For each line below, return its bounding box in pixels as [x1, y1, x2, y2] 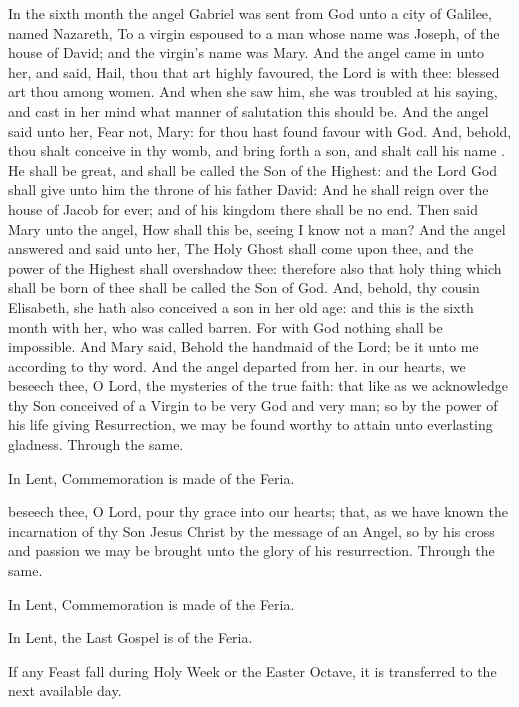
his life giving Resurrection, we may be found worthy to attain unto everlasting [8, 414, 493, 435]
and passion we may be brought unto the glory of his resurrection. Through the [8, 540, 495, 561]
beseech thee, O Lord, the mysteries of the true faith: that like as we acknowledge [8, 375, 508, 396]
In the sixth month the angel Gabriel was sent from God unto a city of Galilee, [8, 3, 492, 23]
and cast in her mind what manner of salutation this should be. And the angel [8, 100, 489, 121]
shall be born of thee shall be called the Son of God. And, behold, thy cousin [8, 277, 480, 298]
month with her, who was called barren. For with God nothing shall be [8, 316, 443, 337]
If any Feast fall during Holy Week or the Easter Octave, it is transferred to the [8, 660, 497, 681]
